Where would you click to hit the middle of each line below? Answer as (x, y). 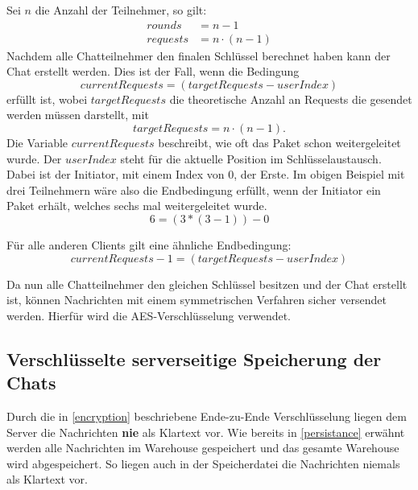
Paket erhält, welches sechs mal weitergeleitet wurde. (137, 206)
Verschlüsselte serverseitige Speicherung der (194, 358)
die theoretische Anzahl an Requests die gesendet (291, 99)
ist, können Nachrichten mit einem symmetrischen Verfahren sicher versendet (197, 300)
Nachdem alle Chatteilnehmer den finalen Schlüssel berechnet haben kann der (199, 55)
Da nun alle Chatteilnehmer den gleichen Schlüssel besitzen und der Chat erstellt (207, 284)
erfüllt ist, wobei (47, 99)
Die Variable (37, 143)
